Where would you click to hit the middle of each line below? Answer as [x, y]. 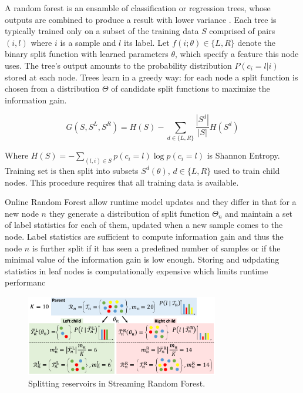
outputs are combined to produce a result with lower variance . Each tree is [141, 19]
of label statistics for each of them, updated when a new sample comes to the [144, 225]
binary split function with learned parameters [87, 54]
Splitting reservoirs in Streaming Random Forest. [117, 383]
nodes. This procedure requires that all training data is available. [122, 182]
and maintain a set [259, 213]
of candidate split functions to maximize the [191, 88]
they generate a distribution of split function [129, 213]
